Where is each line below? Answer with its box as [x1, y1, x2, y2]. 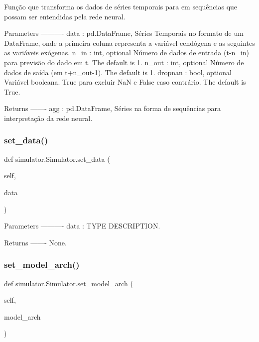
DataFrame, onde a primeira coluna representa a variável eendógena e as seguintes [4, 37, 255, 48]
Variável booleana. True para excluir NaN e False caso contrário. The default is [4, 77, 246, 87]
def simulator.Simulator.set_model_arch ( [4, 278, 133, 288]
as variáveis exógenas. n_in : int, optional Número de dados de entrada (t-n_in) [4, 47, 249, 58]
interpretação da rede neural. [4, 113, 93, 123]
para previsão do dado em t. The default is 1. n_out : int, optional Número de [4, 57, 244, 67]
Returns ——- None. [4, 237, 67, 247]
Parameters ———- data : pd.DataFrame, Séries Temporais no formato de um [4, 28, 244, 38]
